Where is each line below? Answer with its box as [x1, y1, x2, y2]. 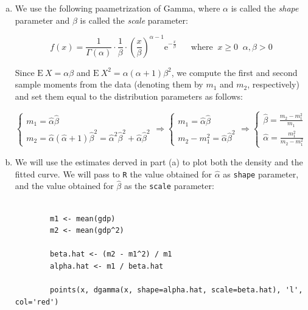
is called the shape [231, 2, 299, 14]
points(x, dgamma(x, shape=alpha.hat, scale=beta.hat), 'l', [50, 286, 303, 295]
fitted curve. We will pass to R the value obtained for [15, 167, 212, 180]
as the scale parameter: [124, 179, 214, 192]
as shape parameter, [223, 167, 299, 180]
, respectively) [247, 78, 299, 91]
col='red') [15, 297, 59, 306]
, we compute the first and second [171, 66, 298, 78]
